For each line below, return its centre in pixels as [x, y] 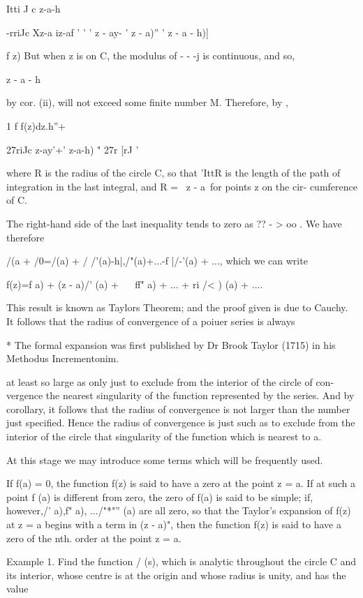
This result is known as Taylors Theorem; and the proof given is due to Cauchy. [177, 307]
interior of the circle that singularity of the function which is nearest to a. [164, 436]
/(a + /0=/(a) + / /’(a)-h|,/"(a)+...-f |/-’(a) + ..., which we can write [157, 261]
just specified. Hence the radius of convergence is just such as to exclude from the [181, 423]
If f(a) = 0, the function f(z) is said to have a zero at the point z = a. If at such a [181, 483]
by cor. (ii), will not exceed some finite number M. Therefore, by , [147, 102]
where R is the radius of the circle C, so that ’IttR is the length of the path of [173, 173]
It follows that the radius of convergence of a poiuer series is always [151, 321]
